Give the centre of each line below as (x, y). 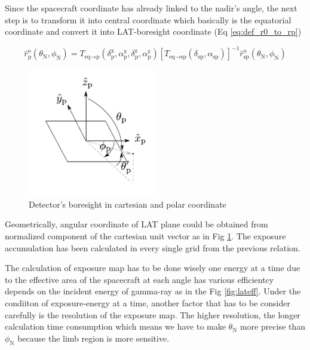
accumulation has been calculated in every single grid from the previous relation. (153, 247)
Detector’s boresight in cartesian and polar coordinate (128, 204)
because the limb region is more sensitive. (93, 338)
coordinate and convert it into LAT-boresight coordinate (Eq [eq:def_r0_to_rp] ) (153, 31)
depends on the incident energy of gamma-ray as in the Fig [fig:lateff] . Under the (153, 291)
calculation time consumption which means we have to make (115, 326)
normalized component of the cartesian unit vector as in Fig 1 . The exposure (145, 236)
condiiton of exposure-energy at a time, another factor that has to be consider (148, 303)
